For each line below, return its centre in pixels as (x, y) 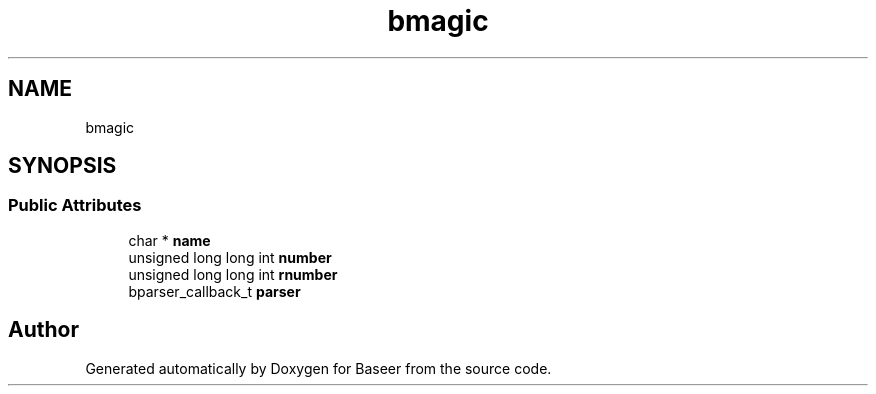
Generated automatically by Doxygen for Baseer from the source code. (318, 368)
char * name (169, 240)
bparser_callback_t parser (214, 291)
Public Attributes (75, 205)
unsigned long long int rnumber (233, 274)
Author (43, 330)
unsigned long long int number (230, 257)
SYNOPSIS (62, 166)
